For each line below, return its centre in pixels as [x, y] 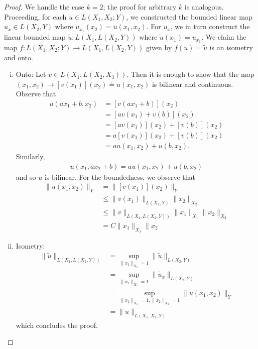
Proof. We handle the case [44, 7]
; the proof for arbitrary [140, 7]
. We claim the [224, 37]
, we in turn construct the [210, 26]
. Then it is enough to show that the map [190, 74]
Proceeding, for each [35, 16]
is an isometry [231, 47]
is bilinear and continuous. [192, 84]
